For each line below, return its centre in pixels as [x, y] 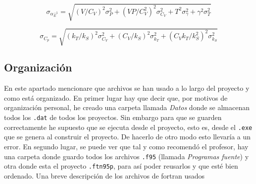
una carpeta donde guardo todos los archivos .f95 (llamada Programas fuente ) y [127, 156]
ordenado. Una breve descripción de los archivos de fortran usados [104, 175]
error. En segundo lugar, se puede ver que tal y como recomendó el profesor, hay [126, 146]
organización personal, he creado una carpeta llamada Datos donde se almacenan [127, 107]
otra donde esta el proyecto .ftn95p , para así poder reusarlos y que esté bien [121, 166]
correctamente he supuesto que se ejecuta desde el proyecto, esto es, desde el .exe [128, 127]
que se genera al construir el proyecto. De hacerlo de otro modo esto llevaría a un [128, 137]
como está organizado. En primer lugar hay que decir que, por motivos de [116, 97]
